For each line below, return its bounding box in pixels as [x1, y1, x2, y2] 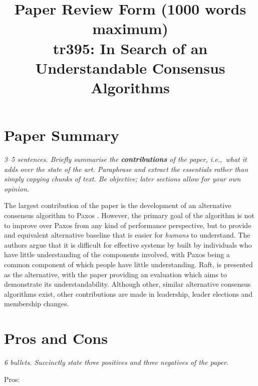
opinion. [4, 183, 30, 194]
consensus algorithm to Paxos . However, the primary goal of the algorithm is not [4, 210, 254, 221]
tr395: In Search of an [53, 38, 208, 58]
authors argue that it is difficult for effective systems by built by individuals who [4, 239, 252, 250]
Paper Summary [4, 125, 119, 145]
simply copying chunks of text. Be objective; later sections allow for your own [4, 173, 241, 184]
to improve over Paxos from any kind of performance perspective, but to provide [4, 220, 251, 230]
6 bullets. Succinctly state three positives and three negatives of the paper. [4, 357, 229, 367]
